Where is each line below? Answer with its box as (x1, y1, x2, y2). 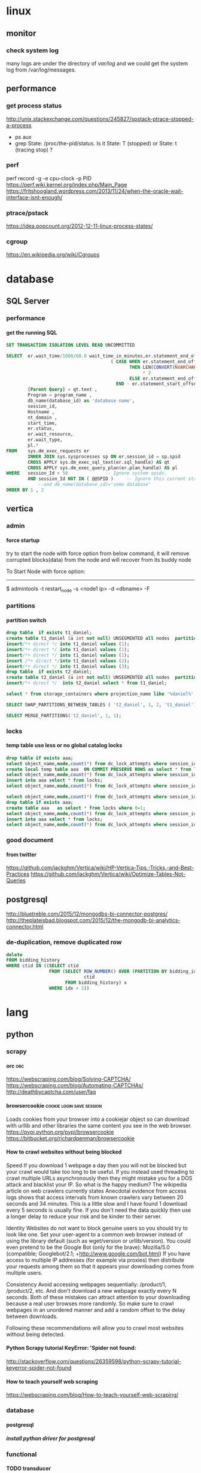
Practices (6, 870, 30, 878)
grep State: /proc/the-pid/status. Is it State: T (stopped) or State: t (14, 139, 177, 147)
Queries (6, 877, 26, 884)
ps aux (14, 133, 32, 141)
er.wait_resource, (28, 431, 74, 437)
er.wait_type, (28, 437, 63, 443)
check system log (6, 46, 59, 55)
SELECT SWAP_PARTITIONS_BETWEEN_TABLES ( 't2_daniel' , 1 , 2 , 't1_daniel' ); (6, 702, 199, 708)
